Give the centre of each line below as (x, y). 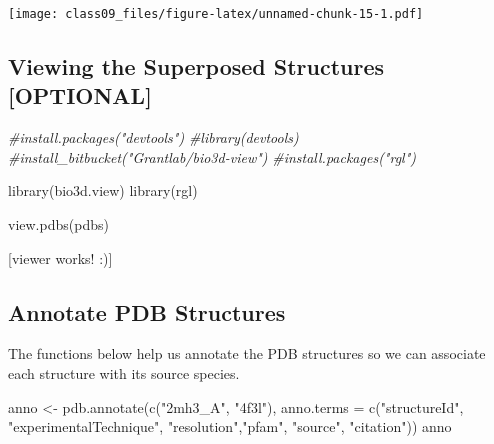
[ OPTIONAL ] (80, 95)
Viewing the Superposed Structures (196, 66)
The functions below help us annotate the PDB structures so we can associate (247, 353)
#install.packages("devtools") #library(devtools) (153, 137)
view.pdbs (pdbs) (58, 224)
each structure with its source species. (124, 373)
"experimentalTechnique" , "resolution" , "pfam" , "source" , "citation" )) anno (230, 426)
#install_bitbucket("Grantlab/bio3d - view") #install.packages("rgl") (212, 156)
